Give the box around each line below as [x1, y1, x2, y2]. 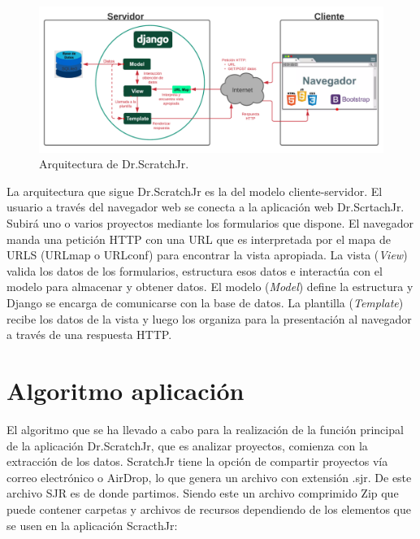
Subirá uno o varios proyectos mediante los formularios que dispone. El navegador [6, 215, 414, 232]
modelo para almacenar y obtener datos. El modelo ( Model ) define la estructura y [6, 278, 414, 295]
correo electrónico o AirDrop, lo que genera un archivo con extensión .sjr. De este [6, 468, 412, 485]
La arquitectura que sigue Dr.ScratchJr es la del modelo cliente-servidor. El [6, 182, 383, 199]
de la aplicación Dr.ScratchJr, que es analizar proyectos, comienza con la [6, 437, 368, 454]
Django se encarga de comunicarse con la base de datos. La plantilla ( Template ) [6, 294, 404, 311]
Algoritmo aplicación [6, 374, 245, 407]
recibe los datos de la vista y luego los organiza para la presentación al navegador [6, 310, 412, 327]
